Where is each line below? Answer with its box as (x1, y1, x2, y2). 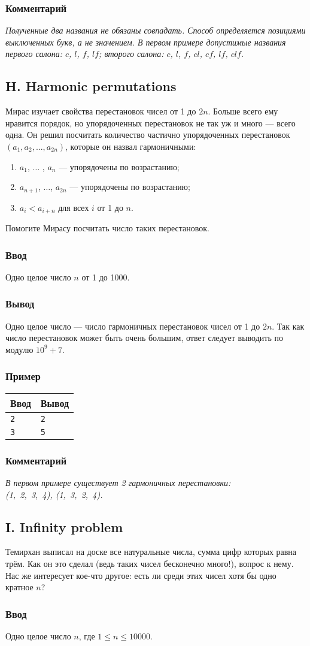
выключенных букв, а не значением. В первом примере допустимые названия (5, 35, 286, 48)
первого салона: (5, 47, 62, 60)
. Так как (272, 319, 305, 332)
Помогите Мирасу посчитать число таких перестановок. (5, 222, 209, 234)
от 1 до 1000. (81, 270, 130, 283)
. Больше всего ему (208, 105, 278, 117)
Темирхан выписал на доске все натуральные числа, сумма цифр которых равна (5, 545, 297, 558)
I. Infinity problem (5, 517, 123, 536)
